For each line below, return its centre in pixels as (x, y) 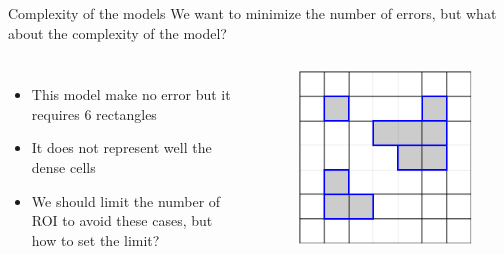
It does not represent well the (121, 147)
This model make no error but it (131, 94)
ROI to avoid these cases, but (122, 220)
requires (55, 113)
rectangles (126, 113)
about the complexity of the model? (117, 32)
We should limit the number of (126, 200)
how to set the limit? (95, 239)
